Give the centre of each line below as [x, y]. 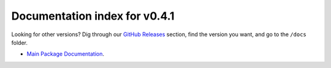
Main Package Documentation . [65, 54]
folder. [19, 42]
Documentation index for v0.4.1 [93, 16]
